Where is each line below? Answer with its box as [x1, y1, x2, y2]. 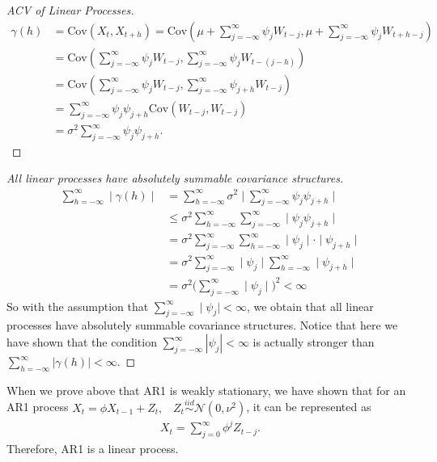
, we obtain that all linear [246, 297, 374, 314]
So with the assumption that [6, 297, 149, 314]
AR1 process [6, 398, 69, 415]
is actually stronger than [252, 334, 375, 351]
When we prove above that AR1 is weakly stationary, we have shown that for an [6, 381, 406, 398]
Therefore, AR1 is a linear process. [6, 440, 179, 456]
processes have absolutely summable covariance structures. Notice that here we [6, 317, 398, 334]
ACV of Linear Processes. [6, 2, 134, 18]
